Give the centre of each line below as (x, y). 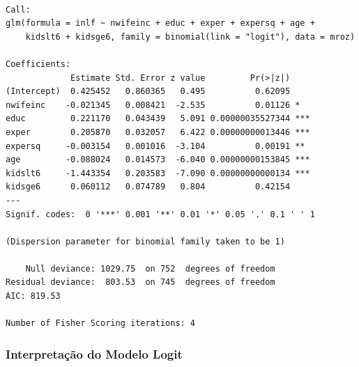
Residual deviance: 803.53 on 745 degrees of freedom (140, 282)
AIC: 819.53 (33, 296)
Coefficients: (38, 64)
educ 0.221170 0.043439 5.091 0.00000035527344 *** (158, 119)
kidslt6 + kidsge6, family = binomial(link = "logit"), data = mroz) (190, 37)
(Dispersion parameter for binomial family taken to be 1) (145, 241)
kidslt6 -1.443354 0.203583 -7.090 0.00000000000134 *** (158, 173)
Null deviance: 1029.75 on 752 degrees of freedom (150, 268)
